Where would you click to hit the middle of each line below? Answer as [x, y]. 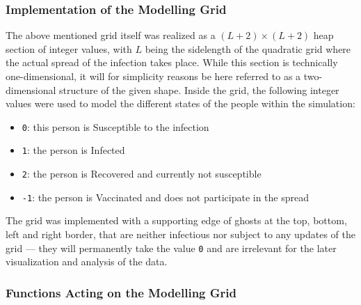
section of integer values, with [69, 48]
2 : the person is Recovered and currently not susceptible [142, 174]
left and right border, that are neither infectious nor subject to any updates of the [180, 234]
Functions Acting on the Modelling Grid [121, 292]
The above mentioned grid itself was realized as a [111, 35]
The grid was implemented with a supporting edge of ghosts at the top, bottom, [176, 220]
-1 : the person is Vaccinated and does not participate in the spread [166, 197]
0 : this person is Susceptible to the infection [115, 126]
